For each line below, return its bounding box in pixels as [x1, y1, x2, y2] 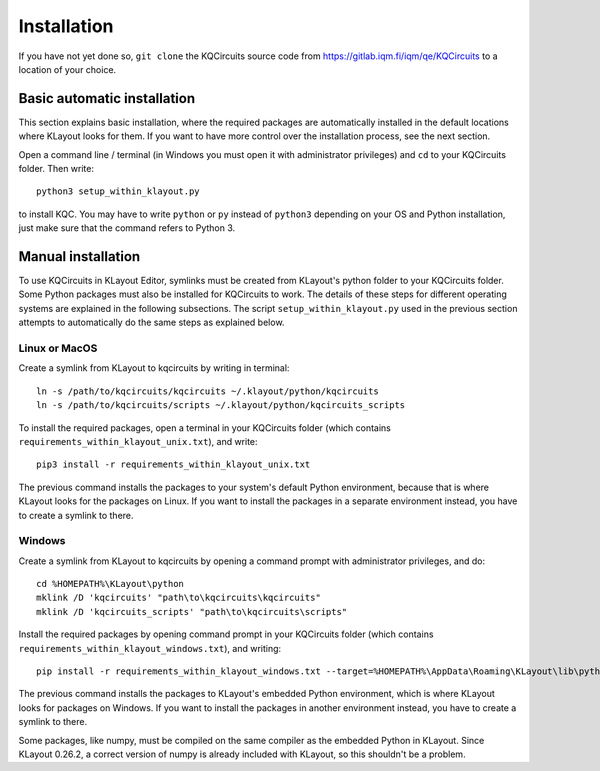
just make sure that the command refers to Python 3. [18, 222, 236, 234]
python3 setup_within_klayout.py [36, 186, 200, 197]
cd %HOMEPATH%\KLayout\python [36, 578, 185, 590]
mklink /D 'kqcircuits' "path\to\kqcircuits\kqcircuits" [36, 592, 322, 604]
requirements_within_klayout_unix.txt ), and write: [18, 435, 259, 447]
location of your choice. [18, 63, 117, 75]
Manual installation [18, 248, 141, 265]
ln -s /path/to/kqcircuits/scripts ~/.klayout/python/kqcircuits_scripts [36, 400, 406, 411]
